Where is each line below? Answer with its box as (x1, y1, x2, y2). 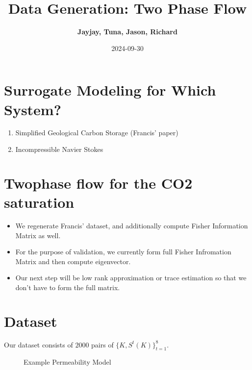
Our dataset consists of (4, 339, 73, 349)
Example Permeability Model (24, 357, 111, 367)
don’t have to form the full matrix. (15, 282, 120, 292)
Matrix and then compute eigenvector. (15, 256, 131, 266)
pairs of (91, 339, 114, 349)
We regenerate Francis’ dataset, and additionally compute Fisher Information (15, 220, 248, 230)
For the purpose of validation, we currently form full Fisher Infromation (15, 247, 231, 257)
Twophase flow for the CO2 (4, 173, 193, 193)
